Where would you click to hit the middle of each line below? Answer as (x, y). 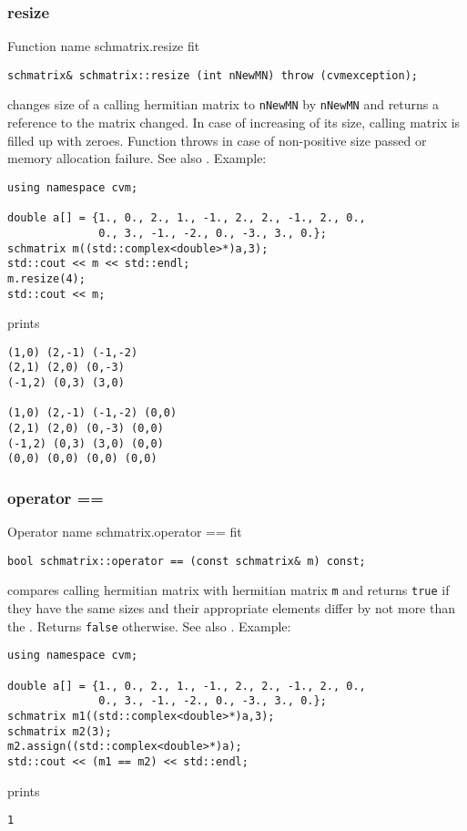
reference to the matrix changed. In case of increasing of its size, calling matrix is (234, 123)
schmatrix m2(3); (60, 731)
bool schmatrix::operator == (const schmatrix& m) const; (187, 561)
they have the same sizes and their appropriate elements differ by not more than (232, 608)
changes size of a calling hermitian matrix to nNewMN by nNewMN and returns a (223, 104)
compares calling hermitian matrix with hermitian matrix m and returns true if (228, 590)
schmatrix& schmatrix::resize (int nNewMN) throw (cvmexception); (213, 75)
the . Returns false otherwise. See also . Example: (149, 626)
